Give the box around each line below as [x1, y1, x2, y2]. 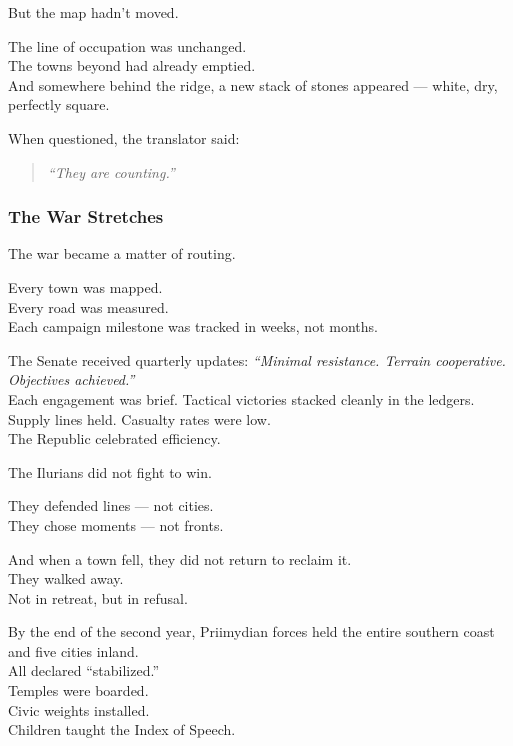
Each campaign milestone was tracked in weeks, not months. [8, 316, 378, 337]
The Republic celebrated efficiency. [8, 428, 221, 449]
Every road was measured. [8, 296, 169, 317]
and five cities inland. [8, 640, 139, 661]
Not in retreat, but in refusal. [8, 587, 188, 608]
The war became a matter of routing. [8, 243, 236, 264]
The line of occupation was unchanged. [8, 35, 247, 56]
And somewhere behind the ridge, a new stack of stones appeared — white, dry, [8, 74, 498, 95]
